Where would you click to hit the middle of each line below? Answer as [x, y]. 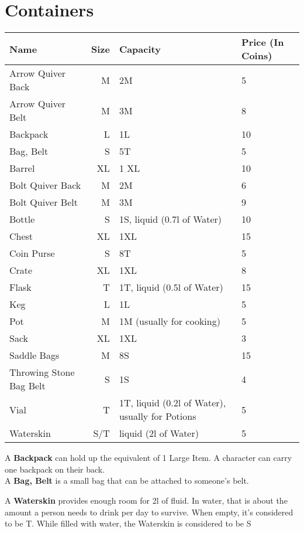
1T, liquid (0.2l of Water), [172, 403]
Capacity [140, 49]
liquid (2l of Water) [159, 433]
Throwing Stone [42, 372]
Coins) [257, 56]
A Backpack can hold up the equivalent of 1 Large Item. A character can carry [148, 458]
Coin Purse [32, 253]
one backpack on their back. [55, 469]
